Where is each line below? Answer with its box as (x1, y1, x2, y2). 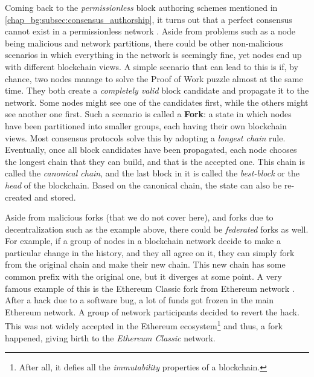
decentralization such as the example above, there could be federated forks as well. (5, 222, 309, 235)
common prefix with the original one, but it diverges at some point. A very (5, 270, 282, 283)
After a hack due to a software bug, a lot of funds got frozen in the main (5, 294, 274, 306)
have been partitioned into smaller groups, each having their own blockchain (5, 119, 287, 132)
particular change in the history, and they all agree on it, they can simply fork (5, 246, 295, 259)
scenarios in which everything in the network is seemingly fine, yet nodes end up (5, 48, 302, 61)
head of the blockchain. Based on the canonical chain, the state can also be (5, 178, 282, 191)
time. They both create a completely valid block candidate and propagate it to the (5, 84, 309, 97)
